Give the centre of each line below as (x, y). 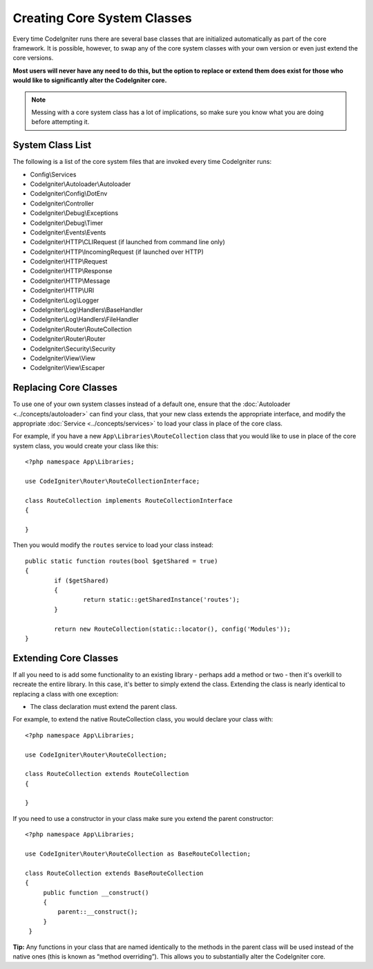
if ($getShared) (82, 580)
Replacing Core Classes (65, 388)
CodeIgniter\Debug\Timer (67, 223)
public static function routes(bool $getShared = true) (122, 561)
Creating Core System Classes (103, 18)
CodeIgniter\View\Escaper (67, 368)
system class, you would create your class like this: (86, 445)
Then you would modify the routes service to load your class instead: (113, 545)
